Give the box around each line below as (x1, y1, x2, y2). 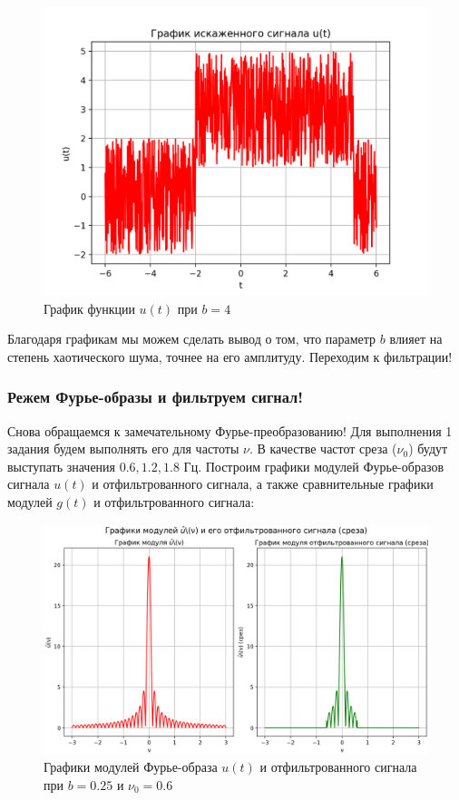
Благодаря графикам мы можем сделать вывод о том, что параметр (7, 329, 376, 348)
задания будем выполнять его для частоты (7, 439, 239, 458)
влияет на (389, 329, 443, 348)
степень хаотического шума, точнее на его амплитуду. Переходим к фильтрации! (7, 346, 453, 366)
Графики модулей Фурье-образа (44, 757, 218, 776)
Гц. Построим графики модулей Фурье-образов (183, 456, 444, 475)
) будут (408, 439, 448, 458)
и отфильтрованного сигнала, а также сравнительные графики (92, 474, 434, 493)
